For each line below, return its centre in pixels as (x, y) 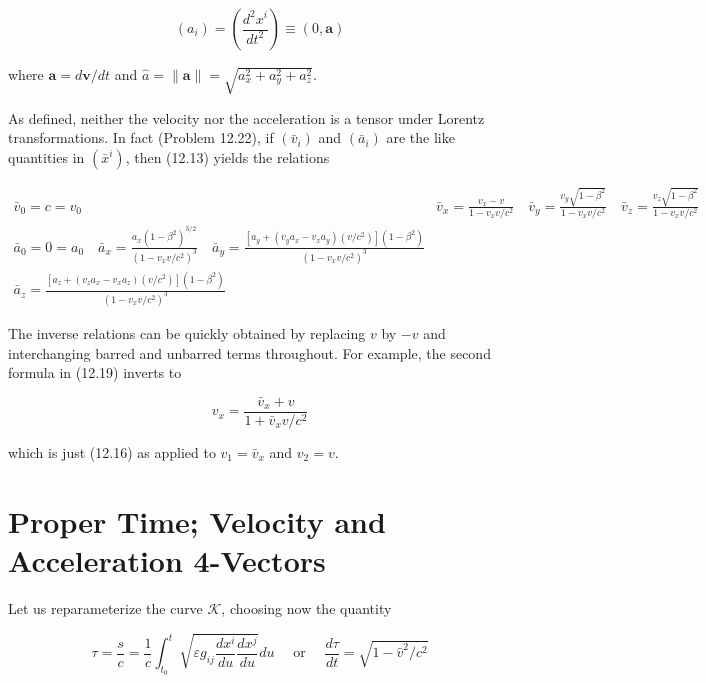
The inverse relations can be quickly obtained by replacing (187, 332)
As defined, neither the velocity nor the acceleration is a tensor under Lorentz (246, 117)
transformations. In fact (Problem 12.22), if (141, 137)
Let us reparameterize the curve (105, 607)
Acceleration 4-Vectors (167, 560)
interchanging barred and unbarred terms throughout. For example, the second (249, 352)
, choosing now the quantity (306, 607)
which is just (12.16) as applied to (112, 452)
